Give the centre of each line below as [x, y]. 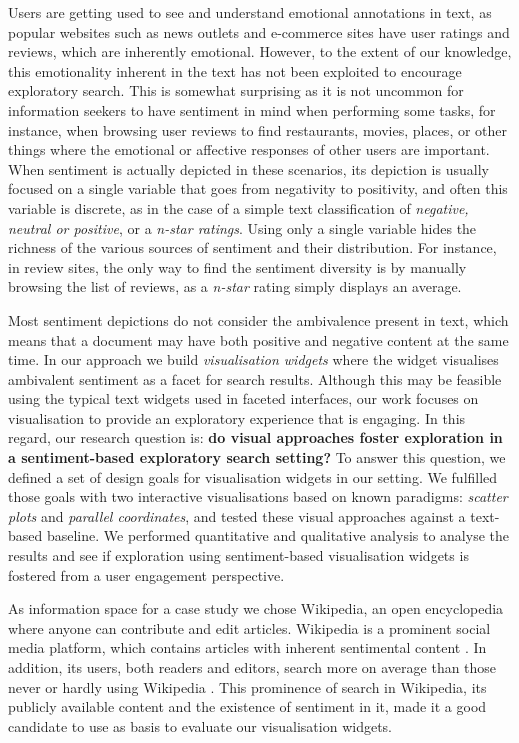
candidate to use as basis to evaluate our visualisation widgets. [200, 725]
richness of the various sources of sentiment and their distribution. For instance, [252, 247]
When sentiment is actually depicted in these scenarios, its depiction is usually [248, 168]
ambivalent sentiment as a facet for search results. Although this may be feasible [255, 378]
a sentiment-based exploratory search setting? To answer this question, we [257, 457]
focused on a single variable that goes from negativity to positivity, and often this [258, 188]
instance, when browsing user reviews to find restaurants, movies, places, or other [258, 129]
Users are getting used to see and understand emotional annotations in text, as [250, 12]
